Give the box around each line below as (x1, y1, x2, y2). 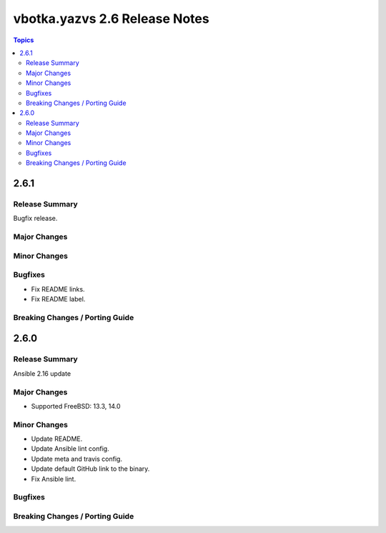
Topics (13, 36, 34, 44)
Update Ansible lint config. (31, 444, 110, 453)
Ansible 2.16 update (13, 369, 71, 378)
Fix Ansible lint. (31, 474, 76, 483)
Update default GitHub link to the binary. (31, 464, 150, 473)
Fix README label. (31, 295, 86, 304)
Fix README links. (31, 284, 85, 293)
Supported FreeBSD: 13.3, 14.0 (31, 402, 121, 410)
